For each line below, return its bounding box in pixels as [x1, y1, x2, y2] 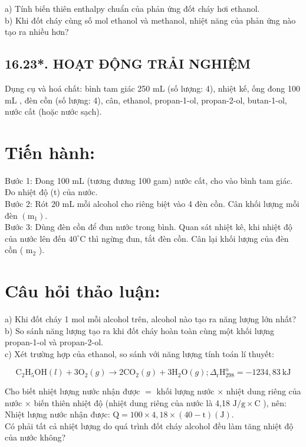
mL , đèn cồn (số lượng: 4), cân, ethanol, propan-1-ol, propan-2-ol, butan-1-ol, [5, 93, 287, 106]
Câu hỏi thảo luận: [5, 278, 160, 303]
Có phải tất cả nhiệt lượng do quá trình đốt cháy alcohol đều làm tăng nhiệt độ [5, 419, 294, 432]
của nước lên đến [5, 232, 66, 244]
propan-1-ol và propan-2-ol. [5, 336, 103, 348]
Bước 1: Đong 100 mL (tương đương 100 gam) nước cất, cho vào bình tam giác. [5, 174, 293, 186]
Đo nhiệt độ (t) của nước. [5, 186, 98, 198]
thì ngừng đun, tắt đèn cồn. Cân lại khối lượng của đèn [88, 232, 289, 244]
